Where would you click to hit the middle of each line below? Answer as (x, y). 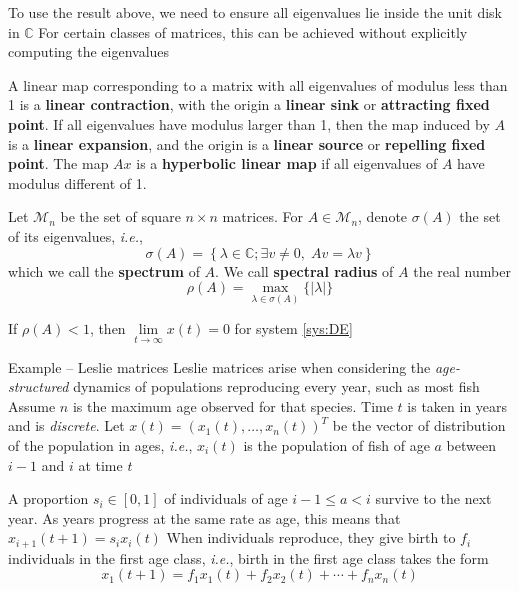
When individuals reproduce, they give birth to (311, 537)
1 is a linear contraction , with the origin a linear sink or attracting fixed (249, 104)
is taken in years (457, 405)
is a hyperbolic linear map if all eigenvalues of (287, 163)
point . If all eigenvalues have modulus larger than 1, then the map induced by (249, 123)
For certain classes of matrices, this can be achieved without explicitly (253, 31)
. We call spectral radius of (304, 270)
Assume (32, 405)
